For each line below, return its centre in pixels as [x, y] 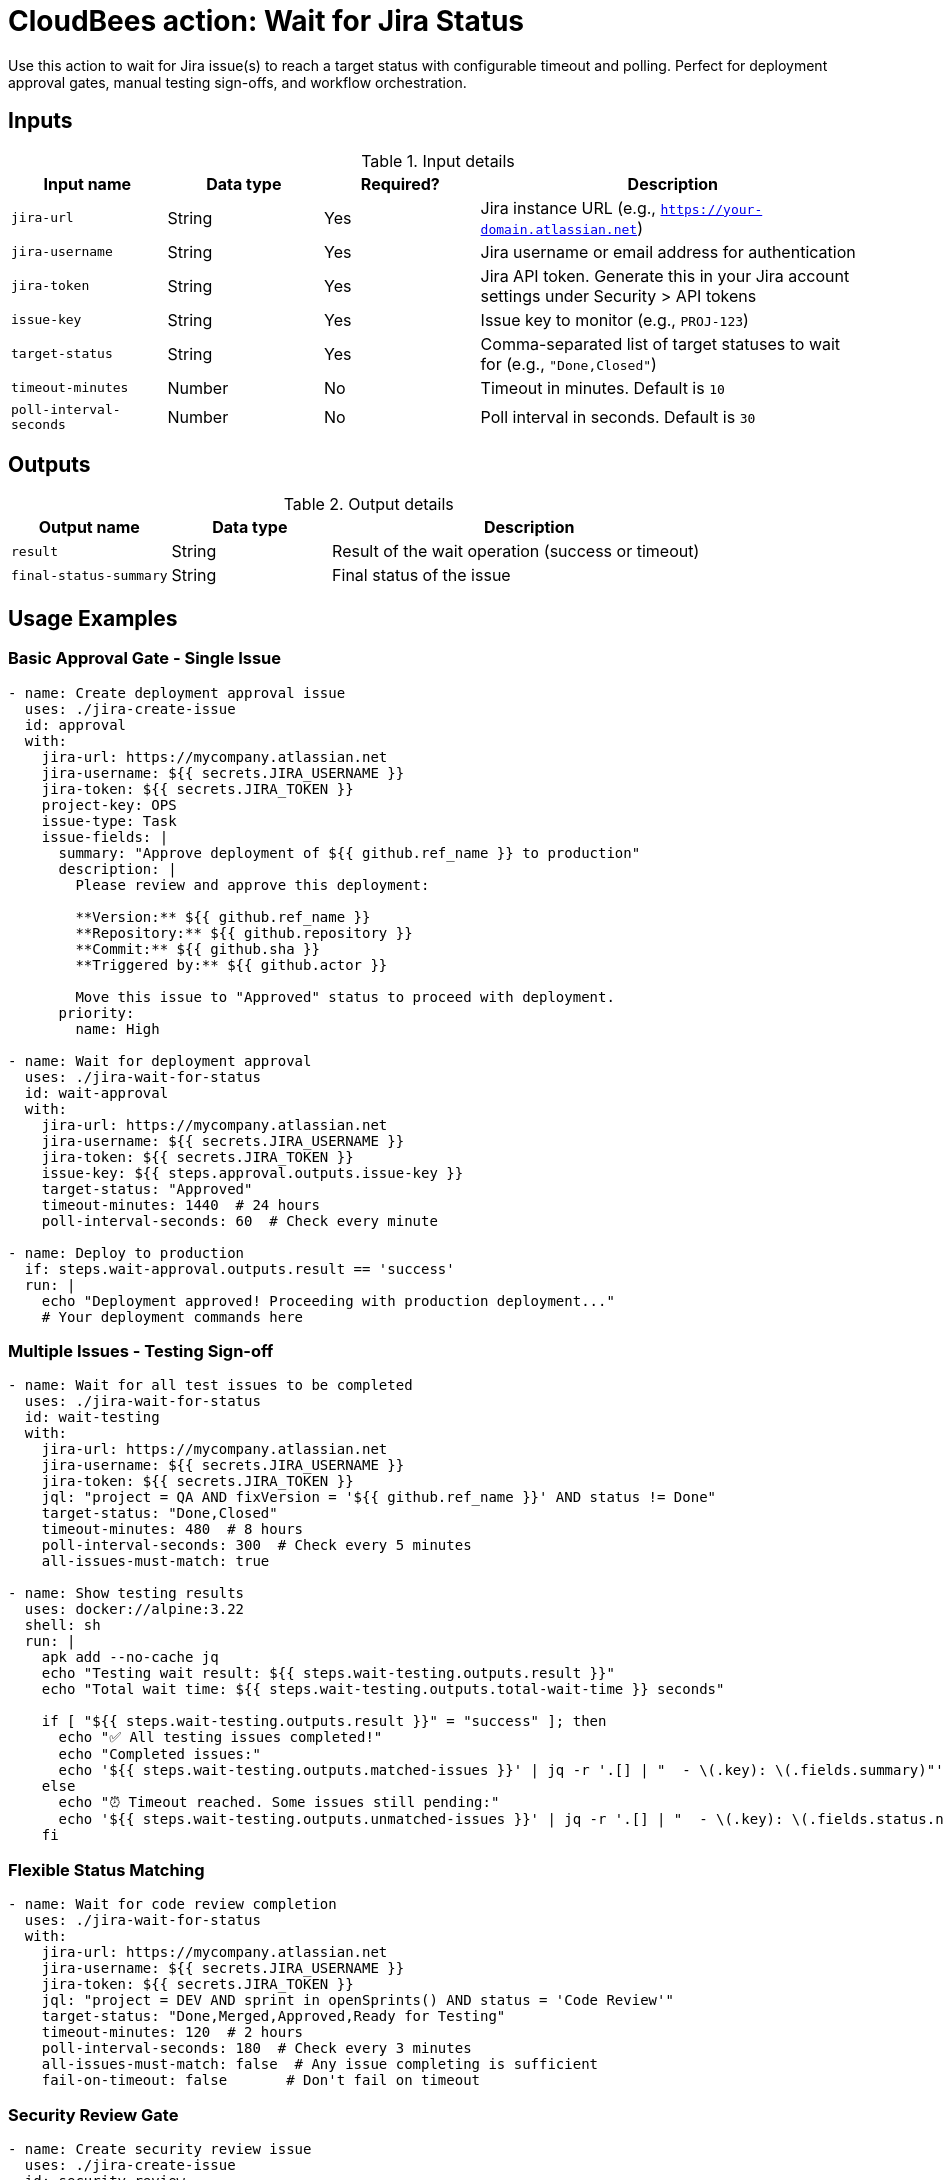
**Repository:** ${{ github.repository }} [244, 932]
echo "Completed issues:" [159, 1754]
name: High [117, 1028]
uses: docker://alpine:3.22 [134, 1609]
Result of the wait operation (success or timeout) [516, 551]
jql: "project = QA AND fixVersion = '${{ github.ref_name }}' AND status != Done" [379, 1497]
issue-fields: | [105, 836]
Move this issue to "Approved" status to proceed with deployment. [345, 996]
